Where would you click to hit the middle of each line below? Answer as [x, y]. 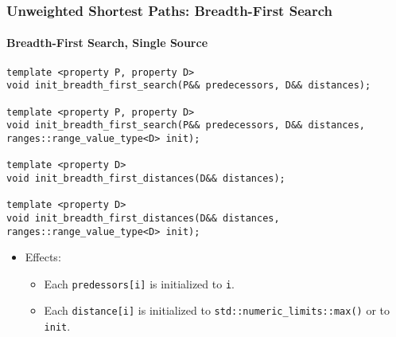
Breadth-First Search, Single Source [107, 43]
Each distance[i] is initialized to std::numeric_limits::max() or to [217, 310]
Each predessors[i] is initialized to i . [139, 283]
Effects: [43, 257]
